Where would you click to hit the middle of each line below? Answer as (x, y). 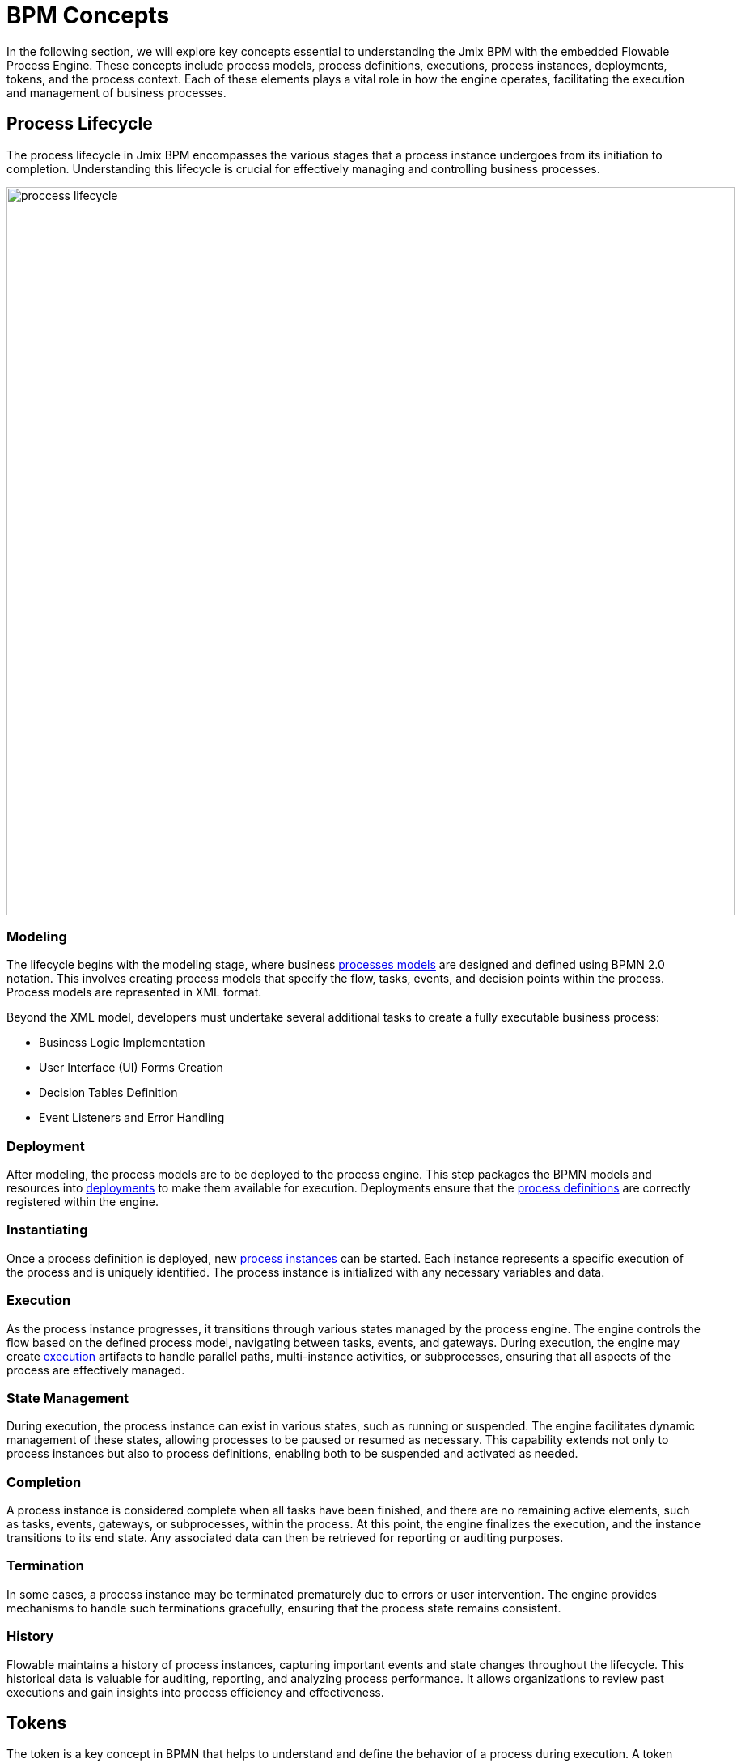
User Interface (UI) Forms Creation (131, 1068)
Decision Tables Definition (108, 1093)
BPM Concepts (88, 15)
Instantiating (47, 1230)
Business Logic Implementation (122, 1043)
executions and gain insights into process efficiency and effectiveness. (195, 1692)
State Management (68, 1398)
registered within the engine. (83, 1202)
